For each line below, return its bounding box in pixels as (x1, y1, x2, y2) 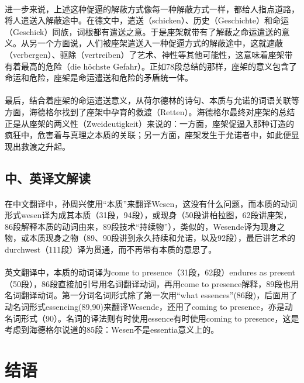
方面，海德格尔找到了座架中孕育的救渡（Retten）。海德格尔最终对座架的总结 (5, 105, 295, 118)
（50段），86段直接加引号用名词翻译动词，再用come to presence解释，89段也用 (5, 277, 299, 289)
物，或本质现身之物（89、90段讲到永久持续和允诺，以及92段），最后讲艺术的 (5, 232, 295, 244)
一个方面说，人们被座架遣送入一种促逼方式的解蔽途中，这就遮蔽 (37, 37, 283, 49)
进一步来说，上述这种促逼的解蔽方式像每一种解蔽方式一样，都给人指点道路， (5, 2, 299, 15)
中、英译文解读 (5, 168, 91, 187)
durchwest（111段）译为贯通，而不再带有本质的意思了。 (5, 243, 217, 256)
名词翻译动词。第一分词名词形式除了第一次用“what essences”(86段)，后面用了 (5, 289, 298, 301)
